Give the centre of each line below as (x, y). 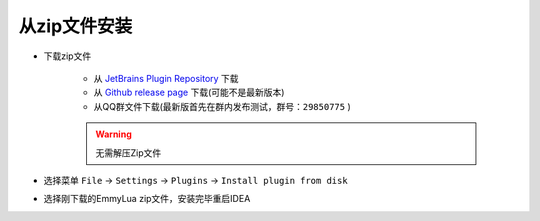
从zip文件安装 (75, 26)
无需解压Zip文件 (128, 152)
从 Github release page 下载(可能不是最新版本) (189, 92)
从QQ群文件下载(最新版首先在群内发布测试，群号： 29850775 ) (222, 106)
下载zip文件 (67, 56)
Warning (113, 134)
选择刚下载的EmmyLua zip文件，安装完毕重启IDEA (147, 199)
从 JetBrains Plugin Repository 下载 (166, 78)
